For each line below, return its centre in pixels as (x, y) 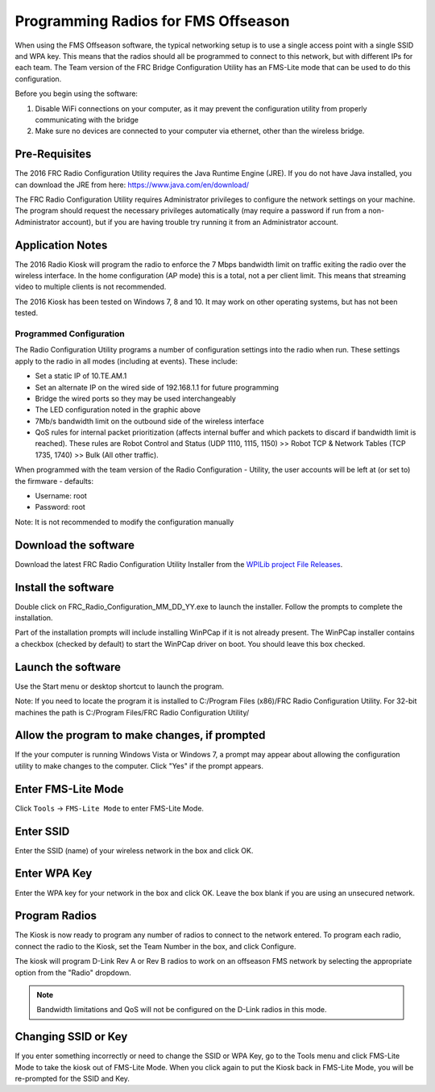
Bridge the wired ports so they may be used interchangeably (136, 398)
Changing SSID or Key (71, 1037)
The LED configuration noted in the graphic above (118, 410)
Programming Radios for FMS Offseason (152, 21)
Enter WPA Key (54, 874)
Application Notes (61, 245)
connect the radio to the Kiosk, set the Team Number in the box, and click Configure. (155, 946)
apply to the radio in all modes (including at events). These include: (126, 361)
